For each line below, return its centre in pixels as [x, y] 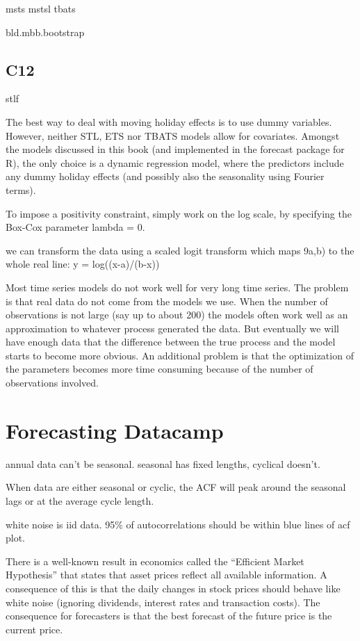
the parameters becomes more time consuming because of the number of [159, 369]
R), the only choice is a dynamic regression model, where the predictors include [175, 162]
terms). [21, 189]
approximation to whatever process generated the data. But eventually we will [172, 328]
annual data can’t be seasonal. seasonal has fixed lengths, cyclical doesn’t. [163, 463]
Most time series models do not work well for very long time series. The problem [177, 287]
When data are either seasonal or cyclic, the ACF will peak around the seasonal [176, 487]
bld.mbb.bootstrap [45, 32]
